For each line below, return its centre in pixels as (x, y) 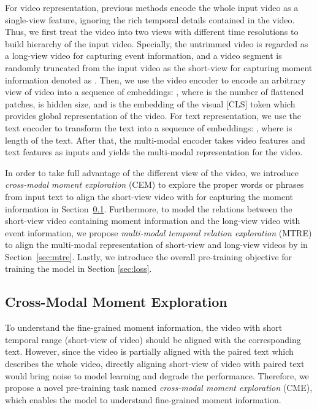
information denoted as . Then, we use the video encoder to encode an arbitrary (155, 79)
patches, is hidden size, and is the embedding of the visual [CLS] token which (150, 103)
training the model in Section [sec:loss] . (78, 269)
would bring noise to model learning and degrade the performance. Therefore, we (157, 375)
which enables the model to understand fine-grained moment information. (143, 399)
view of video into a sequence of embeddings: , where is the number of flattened (155, 92)
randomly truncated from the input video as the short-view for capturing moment (159, 67)
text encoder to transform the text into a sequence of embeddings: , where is (149, 127)
